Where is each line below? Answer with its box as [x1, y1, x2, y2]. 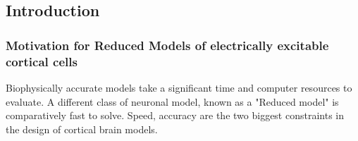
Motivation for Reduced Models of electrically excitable [6, 36, 329, 54]
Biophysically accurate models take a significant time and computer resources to [6, 80, 352, 94]
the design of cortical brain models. [6, 121, 158, 136]
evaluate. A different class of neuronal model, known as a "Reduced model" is [6, 94, 339, 109]
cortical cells [6, 52, 78, 70]
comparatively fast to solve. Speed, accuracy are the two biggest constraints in [6, 108, 345, 123]
